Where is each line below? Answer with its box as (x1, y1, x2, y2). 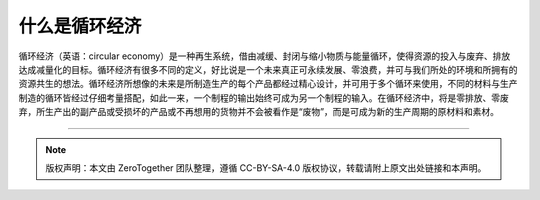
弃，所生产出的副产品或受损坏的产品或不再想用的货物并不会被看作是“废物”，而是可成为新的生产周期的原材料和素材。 (18, 106, 500, 118)
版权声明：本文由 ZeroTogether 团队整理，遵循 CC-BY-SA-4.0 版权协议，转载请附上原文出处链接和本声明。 (45, 161, 487, 174)
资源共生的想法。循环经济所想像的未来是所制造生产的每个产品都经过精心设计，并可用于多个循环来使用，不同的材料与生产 (18, 78, 518, 90)
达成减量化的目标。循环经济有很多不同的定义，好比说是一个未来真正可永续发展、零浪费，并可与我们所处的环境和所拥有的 (18, 63, 518, 75)
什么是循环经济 (18, 15, 142, 37)
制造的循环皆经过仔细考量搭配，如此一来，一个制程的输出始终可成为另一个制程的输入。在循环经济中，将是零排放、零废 (18, 91, 509, 104)
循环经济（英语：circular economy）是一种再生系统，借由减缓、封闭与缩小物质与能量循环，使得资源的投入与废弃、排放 (18, 50, 511, 62)
